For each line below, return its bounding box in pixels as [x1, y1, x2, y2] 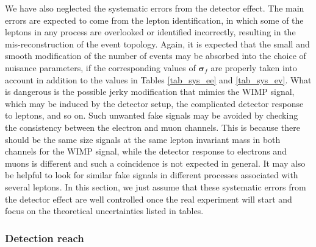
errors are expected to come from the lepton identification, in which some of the [5, 13, 304, 26]
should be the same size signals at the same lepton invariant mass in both [5, 133, 281, 145]
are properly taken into [210, 61, 297, 74]
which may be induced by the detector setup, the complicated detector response [5, 97, 304, 110]
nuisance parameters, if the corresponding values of [5, 61, 196, 74]
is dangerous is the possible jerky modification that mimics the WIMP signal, [5, 85, 295, 98]
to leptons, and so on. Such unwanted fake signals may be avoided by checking [5, 109, 298, 122]
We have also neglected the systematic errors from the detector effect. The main [5, 2, 304, 14]
